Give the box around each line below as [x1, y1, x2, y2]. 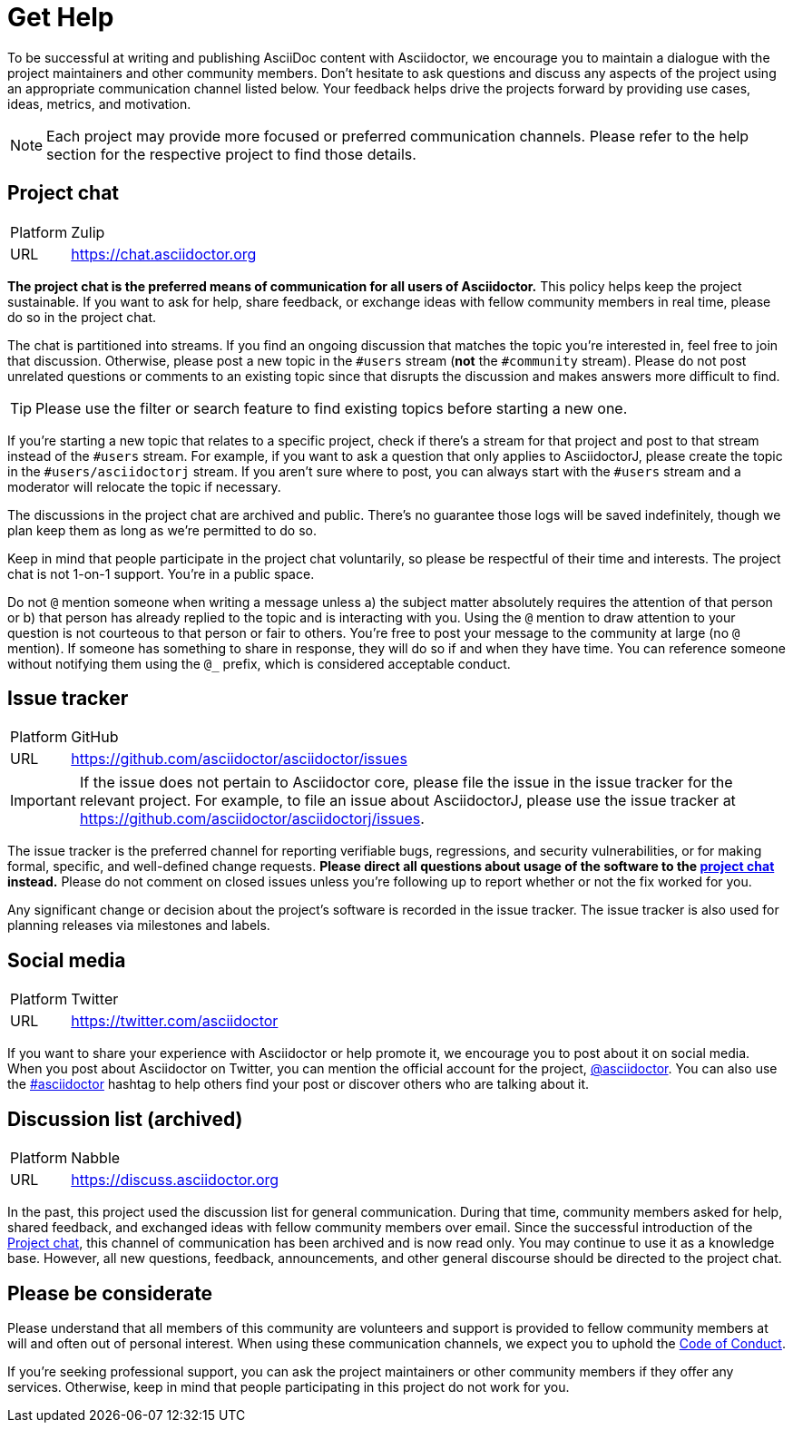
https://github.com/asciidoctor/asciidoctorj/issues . [79, 809, 425, 828]
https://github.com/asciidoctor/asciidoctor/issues [71, 749, 407, 769]
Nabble [71, 1149, 121, 1168]
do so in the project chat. [7, 309, 157, 325]
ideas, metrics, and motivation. [7, 95, 191, 112]
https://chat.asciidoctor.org [71, 244, 257, 263]
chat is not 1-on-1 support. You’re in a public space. [7, 565, 315, 582]
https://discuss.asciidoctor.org [71, 1170, 279, 1190]
